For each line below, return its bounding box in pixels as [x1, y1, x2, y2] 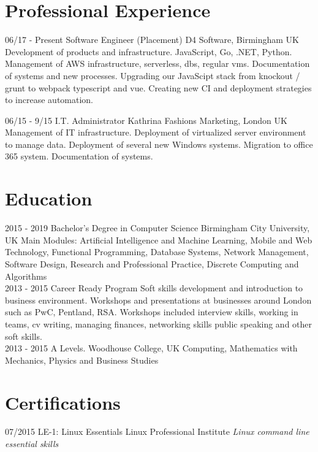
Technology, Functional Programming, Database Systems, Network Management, [5, 245, 309, 258]
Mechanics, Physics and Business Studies [5, 353, 159, 366]
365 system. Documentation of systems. [5, 150, 153, 163]
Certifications [5, 389, 121, 415]
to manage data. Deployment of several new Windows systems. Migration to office [5, 137, 313, 150]
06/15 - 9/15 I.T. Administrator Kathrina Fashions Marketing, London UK [5, 113, 287, 126]
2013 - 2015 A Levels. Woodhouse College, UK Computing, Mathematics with [5, 342, 298, 354]
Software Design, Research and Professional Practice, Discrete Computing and [5, 257, 299, 270]
